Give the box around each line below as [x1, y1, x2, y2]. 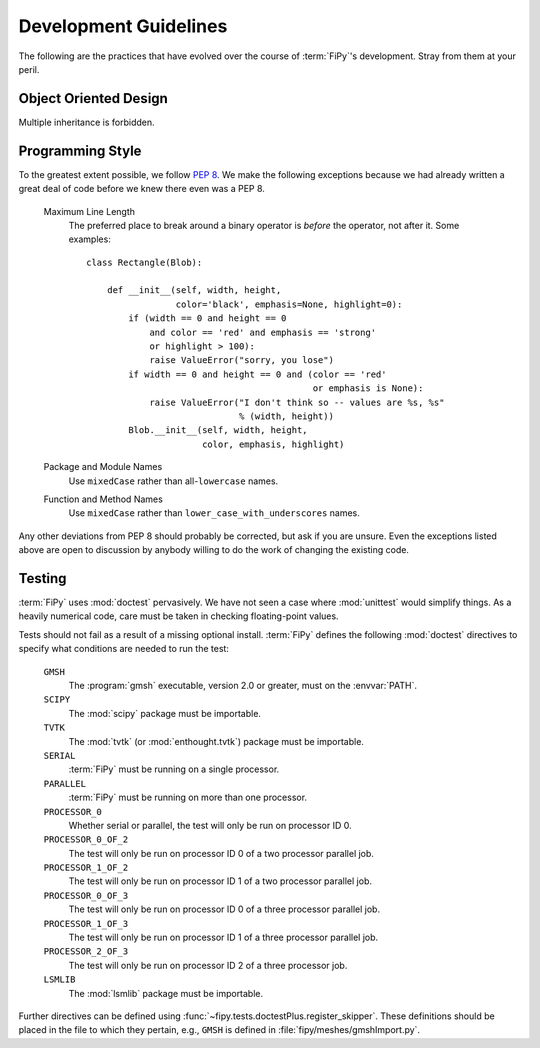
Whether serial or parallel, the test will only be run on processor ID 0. [68, 819, 352, 831]
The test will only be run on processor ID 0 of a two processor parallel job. [68, 847, 375, 859]
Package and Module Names [43, 461, 163, 473]
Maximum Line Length [43, 205, 135, 217]
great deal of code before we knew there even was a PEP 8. [18, 183, 265, 195]
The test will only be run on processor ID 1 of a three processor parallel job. [68, 931, 379, 944]
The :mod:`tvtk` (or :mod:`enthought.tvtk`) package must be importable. [68, 735, 365, 747]
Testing [18, 570, 67, 587]
